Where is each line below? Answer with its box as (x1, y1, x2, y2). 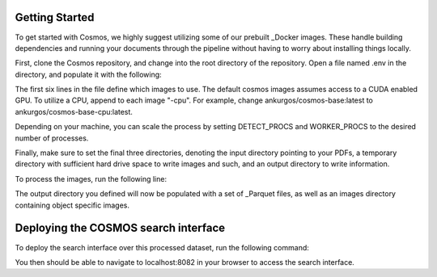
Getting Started (15, 10, 95, 24)
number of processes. (15, 133, 89, 143)
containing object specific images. (15, 200, 129, 210)
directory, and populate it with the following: (15, 69, 162, 79)
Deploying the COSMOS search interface (15, 221, 226, 235)
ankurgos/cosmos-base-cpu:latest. (15, 107, 134, 116)
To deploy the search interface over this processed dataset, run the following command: (15, 242, 309, 252)
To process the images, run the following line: (15, 174, 168, 183)
